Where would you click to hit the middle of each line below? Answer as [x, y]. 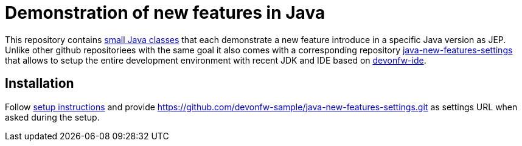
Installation [40, 84]
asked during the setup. [52, 117]
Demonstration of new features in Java [165, 13]
